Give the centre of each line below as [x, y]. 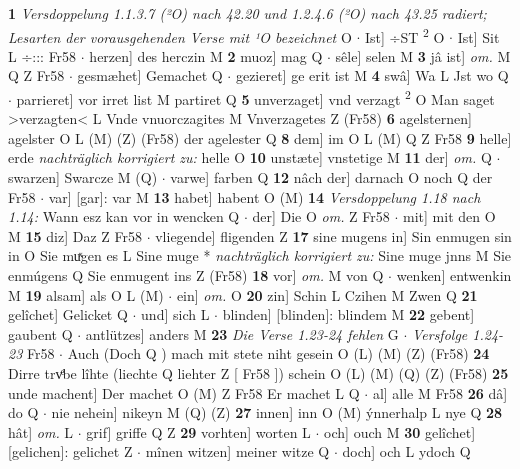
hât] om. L [41, 431]
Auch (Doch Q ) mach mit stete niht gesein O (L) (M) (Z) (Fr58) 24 [278, 353]
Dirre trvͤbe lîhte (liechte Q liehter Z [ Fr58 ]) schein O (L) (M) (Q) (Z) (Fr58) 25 [258, 373]
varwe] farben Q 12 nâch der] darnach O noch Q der [331, 177]
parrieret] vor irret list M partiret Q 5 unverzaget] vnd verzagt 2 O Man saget [255, 97]
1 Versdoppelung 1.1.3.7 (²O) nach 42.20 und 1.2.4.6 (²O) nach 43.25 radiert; [247, 13]
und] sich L [175, 314]
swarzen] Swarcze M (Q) [83, 177]
